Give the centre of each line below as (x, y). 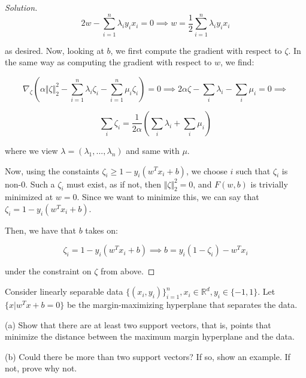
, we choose (207, 170)
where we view (31, 150)
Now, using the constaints (52, 170)
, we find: (237, 62)
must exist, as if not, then (114, 184)
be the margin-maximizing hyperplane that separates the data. (182, 305)
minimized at (29, 197)
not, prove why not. (41, 368)
